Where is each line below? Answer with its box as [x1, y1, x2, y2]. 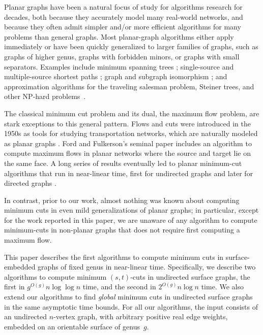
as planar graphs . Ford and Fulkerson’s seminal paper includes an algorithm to [4, 138, 252, 148]
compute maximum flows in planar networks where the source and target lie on [4, 148, 251, 158]
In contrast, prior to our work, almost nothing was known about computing [4, 194, 240, 205]
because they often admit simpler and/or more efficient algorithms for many [4, 21, 241, 32]
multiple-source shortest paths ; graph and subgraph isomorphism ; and [4, 71, 227, 82]
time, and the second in [82, 281, 156, 292]
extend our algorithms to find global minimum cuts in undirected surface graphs [4, 291, 253, 302]
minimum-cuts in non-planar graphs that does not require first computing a [4, 224, 240, 235]
